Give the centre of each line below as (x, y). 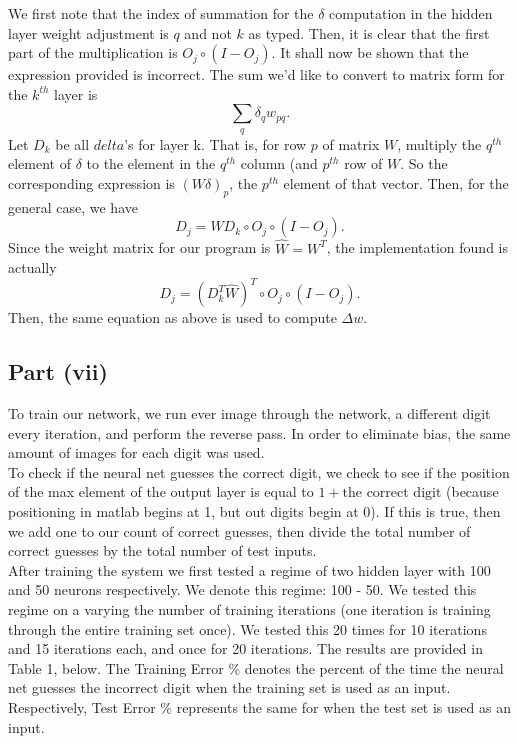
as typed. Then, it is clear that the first (369, 32)
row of (363, 163)
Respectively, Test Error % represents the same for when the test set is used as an (259, 706)
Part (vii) (58, 371)
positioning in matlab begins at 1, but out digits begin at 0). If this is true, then (254, 511)
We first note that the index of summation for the (161, 13)
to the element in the (151, 163)
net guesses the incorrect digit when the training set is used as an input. (229, 687)
